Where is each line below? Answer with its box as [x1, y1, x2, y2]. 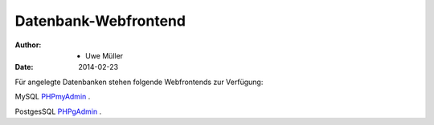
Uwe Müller [85, 50, 124, 60]
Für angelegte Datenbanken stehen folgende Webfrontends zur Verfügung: [14, 77, 264, 87]
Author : [14, 40, 42, 50]
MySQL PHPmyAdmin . [14, 92, 91, 102]
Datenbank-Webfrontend [14, 12, 186, 30]
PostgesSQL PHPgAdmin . [14, 107, 102, 116]
